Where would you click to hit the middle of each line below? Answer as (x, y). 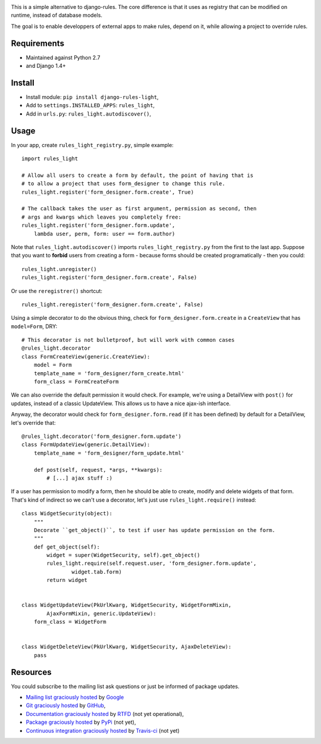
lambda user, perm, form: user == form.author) (104, 234)
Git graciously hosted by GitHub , (66, 705)
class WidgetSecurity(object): (67, 513)
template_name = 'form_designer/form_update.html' (109, 453)
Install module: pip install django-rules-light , (92, 97)
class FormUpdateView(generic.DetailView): (86, 445)
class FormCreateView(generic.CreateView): (86, 357)
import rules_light (50, 159)
